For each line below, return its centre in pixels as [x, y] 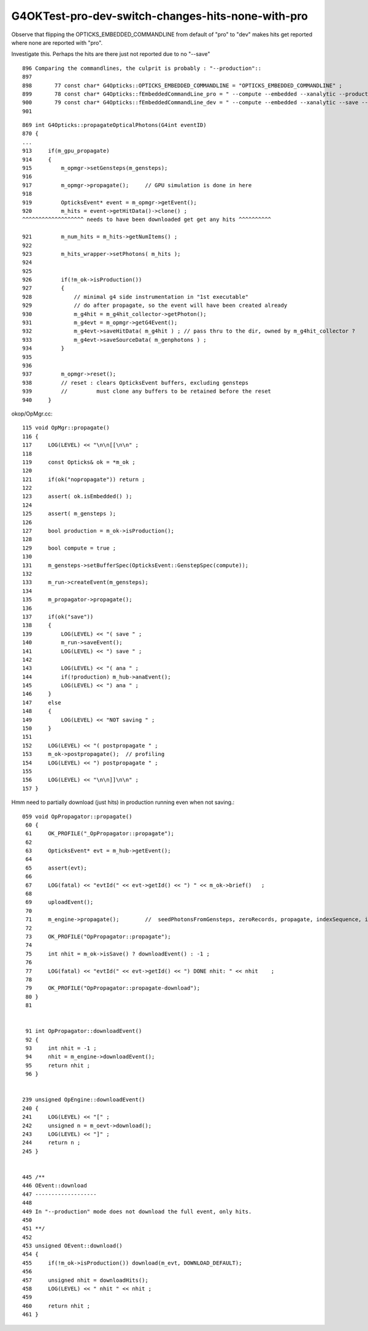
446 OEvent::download [55, 1186]
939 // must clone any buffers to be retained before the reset [147, 392]
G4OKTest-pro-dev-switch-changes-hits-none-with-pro [159, 16]
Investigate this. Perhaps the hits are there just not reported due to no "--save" [111, 54]
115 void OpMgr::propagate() [66, 428]
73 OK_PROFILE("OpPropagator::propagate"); [98, 937]
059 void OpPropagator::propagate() [77, 816]
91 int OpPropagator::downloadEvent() [84, 1031]
